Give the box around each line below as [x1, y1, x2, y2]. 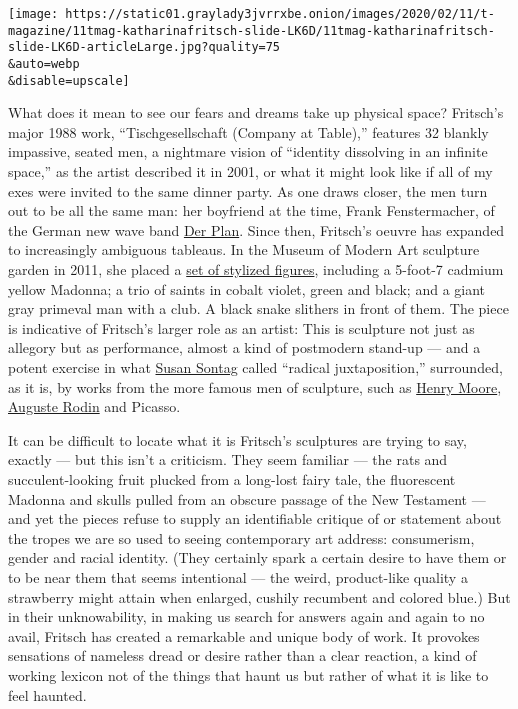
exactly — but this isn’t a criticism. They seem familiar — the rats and [8, 449, 448, 470]
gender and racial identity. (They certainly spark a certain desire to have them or [8, 547, 507, 568]
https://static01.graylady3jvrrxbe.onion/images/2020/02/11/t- [65, 7, 495, 21]
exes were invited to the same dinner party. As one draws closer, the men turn [8, 180, 488, 201]
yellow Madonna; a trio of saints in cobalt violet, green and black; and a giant [8, 278, 486, 299]
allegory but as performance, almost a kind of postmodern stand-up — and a [8, 337, 481, 358]
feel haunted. [8, 684, 87, 705]
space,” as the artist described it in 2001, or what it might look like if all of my [8, 161, 493, 182]
